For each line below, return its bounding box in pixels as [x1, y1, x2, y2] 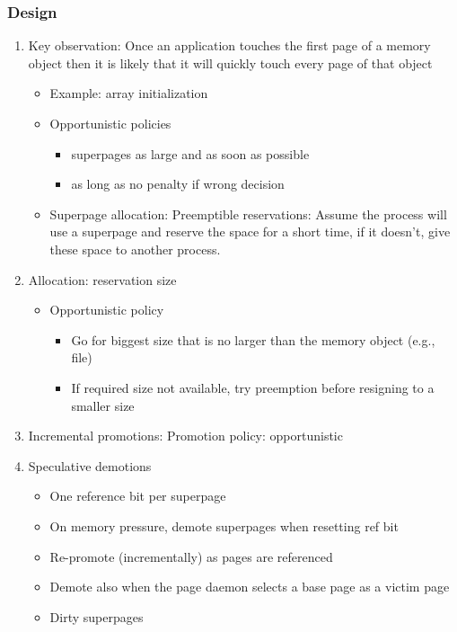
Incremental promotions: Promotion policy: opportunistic [28, 426, 343, 445]
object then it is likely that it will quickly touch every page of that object [28, 53, 433, 72]
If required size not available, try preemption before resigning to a [71, 378, 435, 396]
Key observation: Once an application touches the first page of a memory [28, 36, 431, 55]
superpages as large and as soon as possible [71, 144, 310, 163]
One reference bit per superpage [49, 486, 226, 505]
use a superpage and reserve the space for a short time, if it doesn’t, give [49, 222, 451, 241]
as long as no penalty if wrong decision [71, 174, 285, 193]
